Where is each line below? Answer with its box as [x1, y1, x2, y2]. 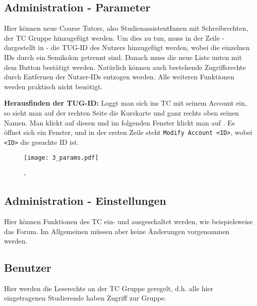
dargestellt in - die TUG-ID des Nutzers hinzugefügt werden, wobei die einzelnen [4, 42, 250, 53]
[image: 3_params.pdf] [24, 154, 99, 162]
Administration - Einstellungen [4, 193, 167, 208]
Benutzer [4, 260, 52, 275]
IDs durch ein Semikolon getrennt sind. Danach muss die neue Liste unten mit [4, 52, 242, 62]
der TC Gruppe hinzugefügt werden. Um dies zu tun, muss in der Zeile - [4, 32, 225, 43]
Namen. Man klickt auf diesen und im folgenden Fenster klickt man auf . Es [4, 117, 235, 127]
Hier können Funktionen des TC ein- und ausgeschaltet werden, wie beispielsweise [4, 216, 253, 226]
